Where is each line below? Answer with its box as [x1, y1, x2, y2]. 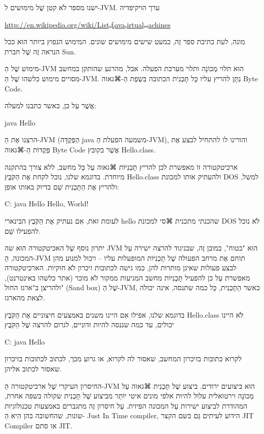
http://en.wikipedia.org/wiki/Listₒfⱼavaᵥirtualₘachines [5, 19, 171, 29]
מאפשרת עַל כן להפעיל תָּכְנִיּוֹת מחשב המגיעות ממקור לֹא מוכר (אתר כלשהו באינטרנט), [5, 272, 250, 283]
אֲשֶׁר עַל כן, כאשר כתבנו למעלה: [5, 100, 96, 111]
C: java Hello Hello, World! [5, 198, 89, 209]
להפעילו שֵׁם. [5, 225, 41, 236]
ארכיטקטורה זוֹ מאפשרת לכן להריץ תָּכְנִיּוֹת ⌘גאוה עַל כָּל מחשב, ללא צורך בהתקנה [5, 161, 238, 172]
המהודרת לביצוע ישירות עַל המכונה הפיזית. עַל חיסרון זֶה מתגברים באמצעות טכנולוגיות [5, 400, 248, 411]
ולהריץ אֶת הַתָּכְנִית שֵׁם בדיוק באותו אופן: [5, 181, 119, 192]
